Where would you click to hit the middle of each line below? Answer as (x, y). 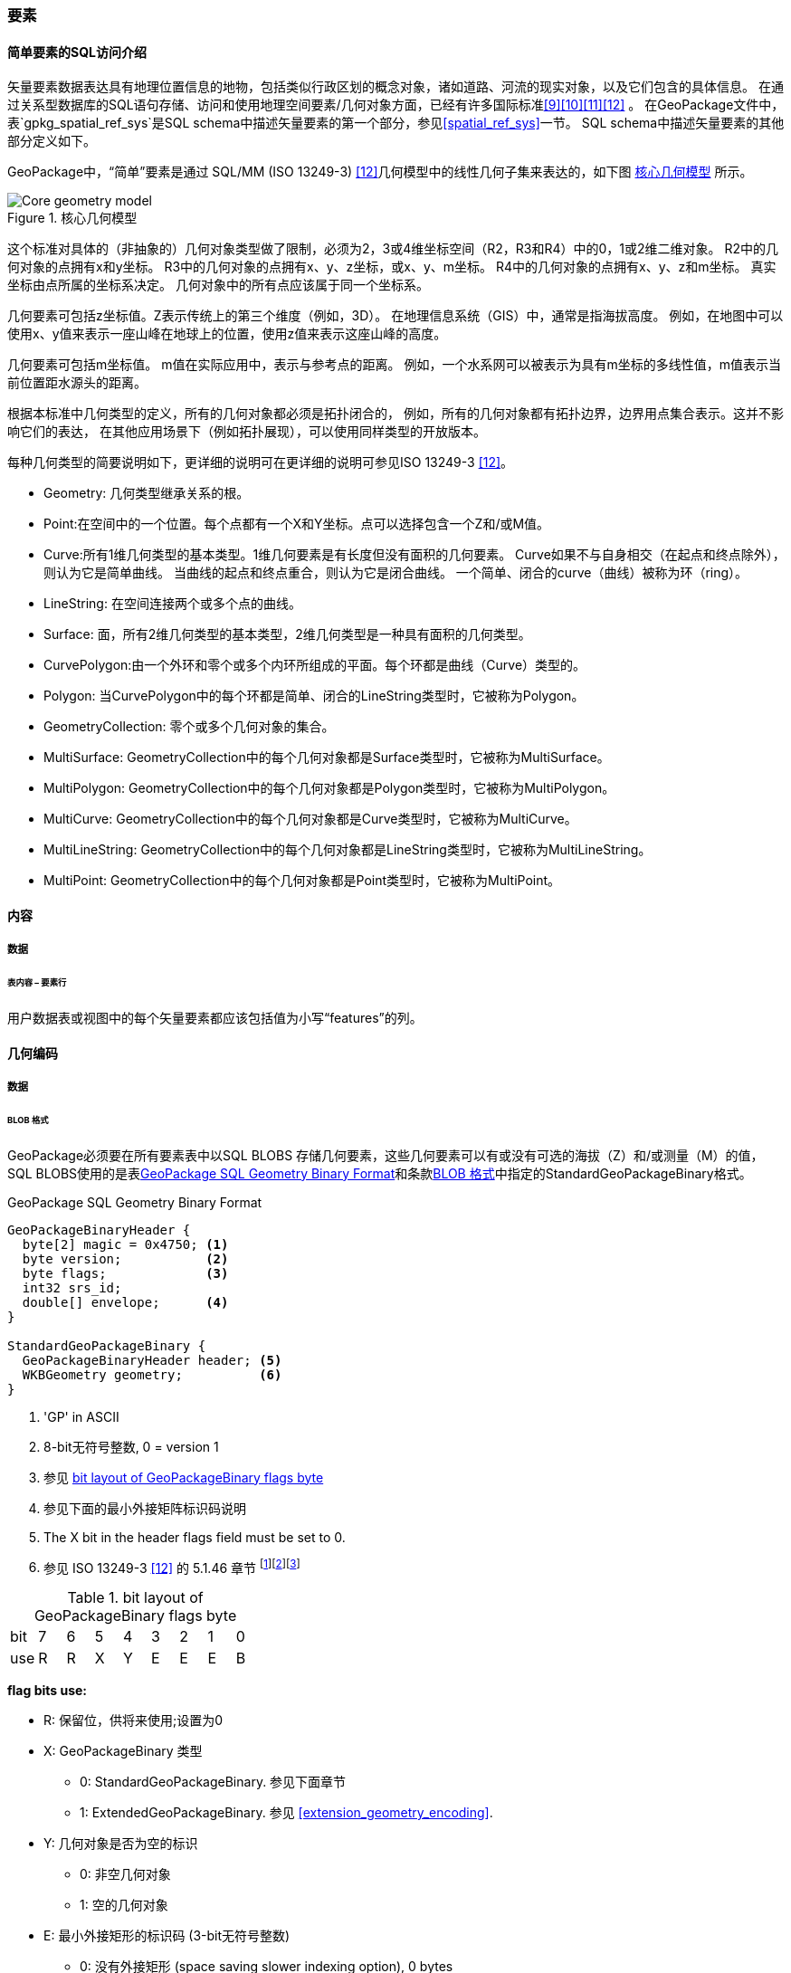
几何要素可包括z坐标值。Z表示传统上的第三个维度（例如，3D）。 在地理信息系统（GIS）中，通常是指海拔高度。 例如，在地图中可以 (395, 316)
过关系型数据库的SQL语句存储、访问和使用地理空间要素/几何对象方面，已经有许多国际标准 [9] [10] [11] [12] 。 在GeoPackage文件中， (396, 105)
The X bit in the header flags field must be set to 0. (195, 1537)
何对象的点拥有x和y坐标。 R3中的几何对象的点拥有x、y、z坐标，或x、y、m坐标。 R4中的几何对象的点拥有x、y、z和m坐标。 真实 (392, 267)
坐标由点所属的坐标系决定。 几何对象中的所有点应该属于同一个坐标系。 (218, 285)
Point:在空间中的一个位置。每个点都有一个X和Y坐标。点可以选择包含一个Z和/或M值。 (297, 524)
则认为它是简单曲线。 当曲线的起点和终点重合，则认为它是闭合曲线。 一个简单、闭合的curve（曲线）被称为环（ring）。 (396, 573)
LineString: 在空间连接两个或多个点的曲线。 (172, 604)
